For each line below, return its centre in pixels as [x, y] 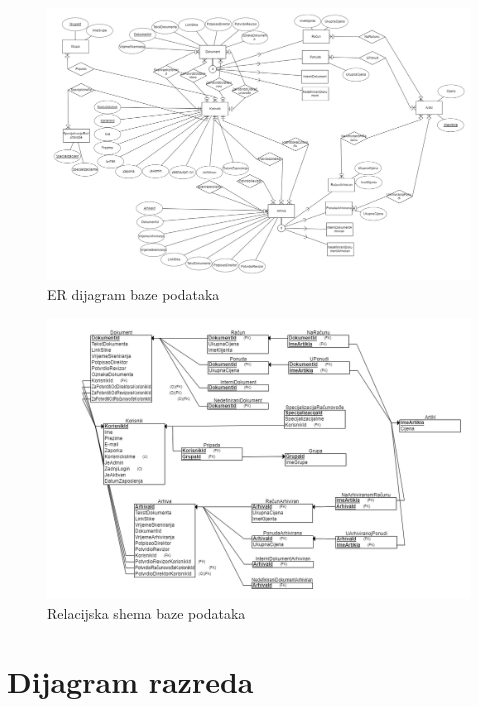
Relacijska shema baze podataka [146, 612]
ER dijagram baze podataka [133, 293]
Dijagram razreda [130, 681]
